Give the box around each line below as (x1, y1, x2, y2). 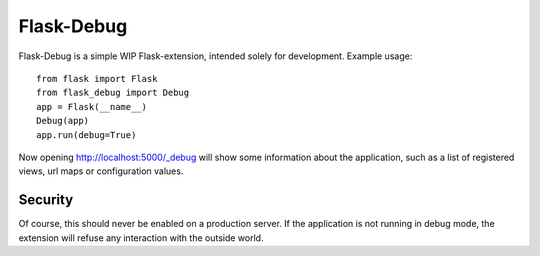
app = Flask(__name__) (36, 101, 148, 112)
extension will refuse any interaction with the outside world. (18, 231, 264, 244)
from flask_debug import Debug (36, 87, 190, 99)
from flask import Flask (36, 73, 158, 84)
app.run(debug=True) (36, 129, 137, 140)
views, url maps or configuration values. (18, 165, 184, 177)
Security (18, 191, 74, 209)
